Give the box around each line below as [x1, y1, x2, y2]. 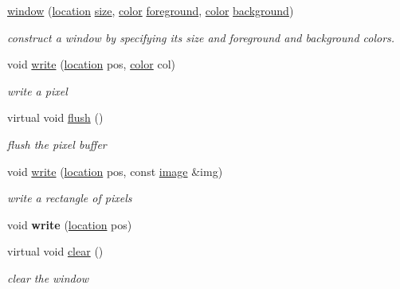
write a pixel [7, 82, 68, 99]
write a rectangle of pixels [7, 189, 132, 206]
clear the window [7, 269, 89, 286]
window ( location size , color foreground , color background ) [7, 2, 294, 18]
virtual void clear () [7, 243, 104, 260]
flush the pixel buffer [7, 135, 107, 152]
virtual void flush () [7, 109, 104, 126]
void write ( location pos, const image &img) [7, 162, 223, 179]
